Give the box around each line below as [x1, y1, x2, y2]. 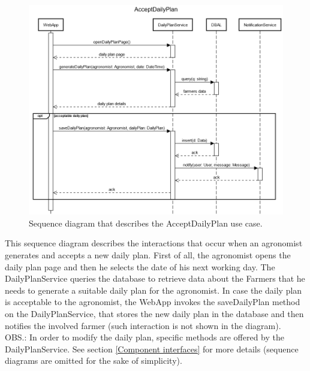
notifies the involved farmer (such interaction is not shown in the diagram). [5, 319, 281, 331]
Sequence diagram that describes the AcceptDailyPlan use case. [29, 216, 263, 229]
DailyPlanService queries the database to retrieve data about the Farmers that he [5, 272, 305, 285]
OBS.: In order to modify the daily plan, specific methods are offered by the [5, 331, 285, 343]
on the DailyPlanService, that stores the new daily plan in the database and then [5, 307, 304, 319]
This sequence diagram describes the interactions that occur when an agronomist [5, 237, 303, 249]
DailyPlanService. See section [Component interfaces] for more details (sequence [5, 342, 299, 355]
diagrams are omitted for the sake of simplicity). [5, 354, 182, 367]
